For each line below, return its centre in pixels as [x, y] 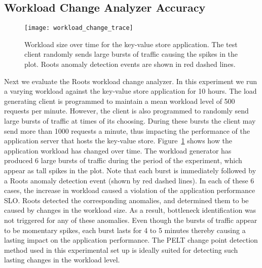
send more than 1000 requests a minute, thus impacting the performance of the [127, 130]
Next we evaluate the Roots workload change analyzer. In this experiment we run [131, 81]
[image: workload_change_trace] [79, 28]
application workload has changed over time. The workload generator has [118, 150]
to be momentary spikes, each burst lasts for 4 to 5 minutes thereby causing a [125, 230]
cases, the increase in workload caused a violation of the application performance [130, 190]
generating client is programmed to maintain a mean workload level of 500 [120, 101]
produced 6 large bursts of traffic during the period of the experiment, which [123, 160]
